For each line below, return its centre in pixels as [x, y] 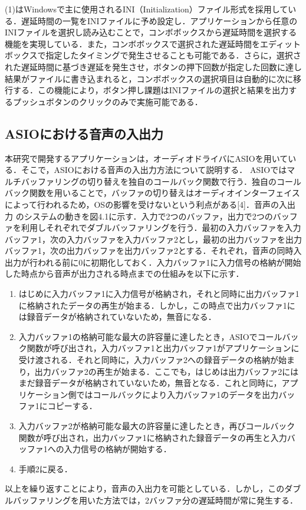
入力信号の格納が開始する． [118, 449]
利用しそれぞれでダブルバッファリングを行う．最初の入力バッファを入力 [161, 228]
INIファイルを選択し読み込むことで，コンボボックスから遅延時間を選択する [151, 32]
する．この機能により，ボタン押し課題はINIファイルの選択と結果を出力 [151, 90]
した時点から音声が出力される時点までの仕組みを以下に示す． [124, 274]
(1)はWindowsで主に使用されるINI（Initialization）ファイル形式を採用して [147, 9]
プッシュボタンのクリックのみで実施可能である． [108, 101]
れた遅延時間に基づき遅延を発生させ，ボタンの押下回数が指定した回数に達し [153, 66]
